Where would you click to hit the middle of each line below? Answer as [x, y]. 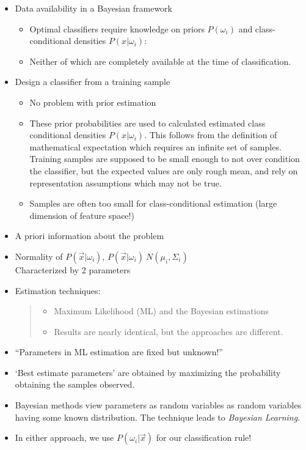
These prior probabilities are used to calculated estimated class [148, 123]
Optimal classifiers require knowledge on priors [117, 28]
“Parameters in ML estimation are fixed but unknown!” [119, 352]
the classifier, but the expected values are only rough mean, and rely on [164, 170]
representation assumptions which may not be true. [126, 183]
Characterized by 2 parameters [73, 269]
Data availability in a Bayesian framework [94, 8]
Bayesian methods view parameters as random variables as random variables [158, 405]
